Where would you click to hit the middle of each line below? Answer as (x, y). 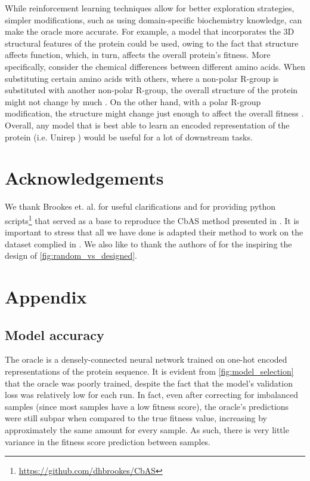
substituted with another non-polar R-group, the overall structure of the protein (151, 90)
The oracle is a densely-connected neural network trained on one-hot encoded (146, 359)
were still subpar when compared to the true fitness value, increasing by (136, 418)
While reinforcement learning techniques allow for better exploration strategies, (150, 8)
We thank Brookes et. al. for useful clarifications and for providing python (140, 206)
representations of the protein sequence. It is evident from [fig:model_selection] (149, 371)
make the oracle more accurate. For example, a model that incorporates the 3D (150, 31)
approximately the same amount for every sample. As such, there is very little (147, 430)
